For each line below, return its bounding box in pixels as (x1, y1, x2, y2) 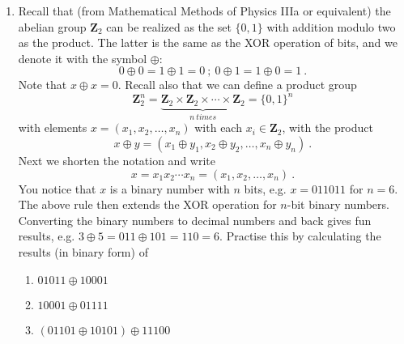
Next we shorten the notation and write (18, 151, 216, 168)
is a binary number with (109, 180, 230, 197)
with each (194, 119, 242, 136)
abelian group (18, 18, 87, 35)
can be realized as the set (106, 18, 232, 35)
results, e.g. (18, 227, 75, 244)
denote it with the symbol (18, 49, 147, 66)
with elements (18, 119, 87, 136)
